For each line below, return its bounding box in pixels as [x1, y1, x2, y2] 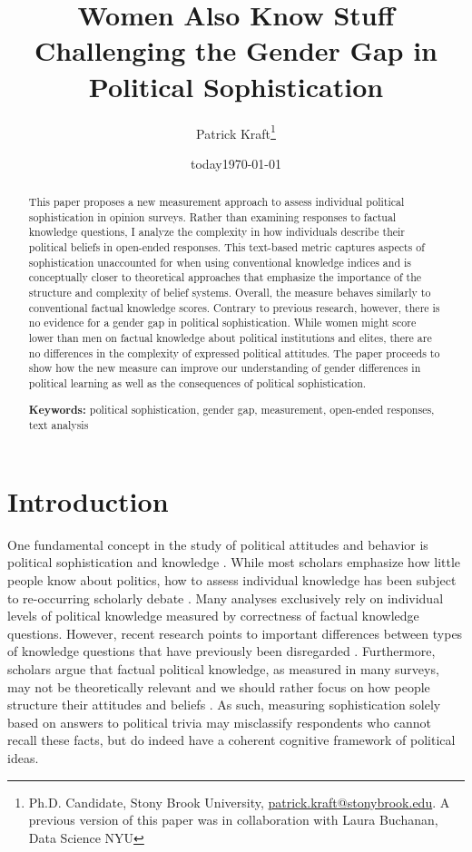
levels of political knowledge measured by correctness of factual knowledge [7, 606, 419, 625]
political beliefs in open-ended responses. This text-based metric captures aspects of [28, 240, 425, 255]
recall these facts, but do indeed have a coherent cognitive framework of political [7, 730, 456, 749]
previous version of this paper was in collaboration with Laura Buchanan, [28, 810, 438, 829]
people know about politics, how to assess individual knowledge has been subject [7, 571, 457, 589]
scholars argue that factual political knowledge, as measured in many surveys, [7, 659, 439, 678]
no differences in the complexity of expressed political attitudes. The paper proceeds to [28, 345, 440, 360]
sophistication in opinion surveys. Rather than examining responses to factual [28, 209, 397, 224]
